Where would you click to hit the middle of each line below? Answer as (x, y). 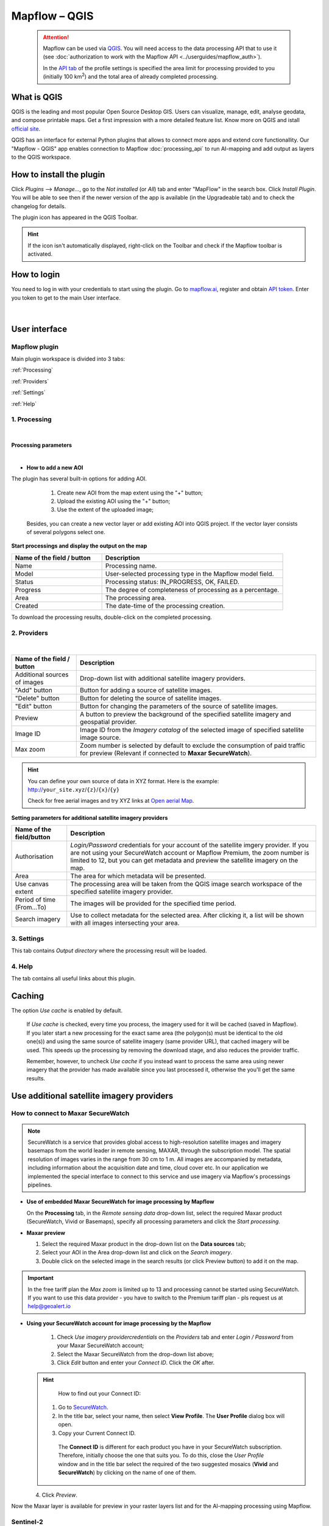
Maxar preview (46, 1232)
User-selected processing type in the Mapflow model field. (189, 574)
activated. (40, 254)
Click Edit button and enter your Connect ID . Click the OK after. (136, 1363)
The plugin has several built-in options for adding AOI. (79, 479)
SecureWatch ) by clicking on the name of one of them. (127, 1473)
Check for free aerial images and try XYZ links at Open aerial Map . (111, 801)
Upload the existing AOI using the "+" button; (114, 501)
